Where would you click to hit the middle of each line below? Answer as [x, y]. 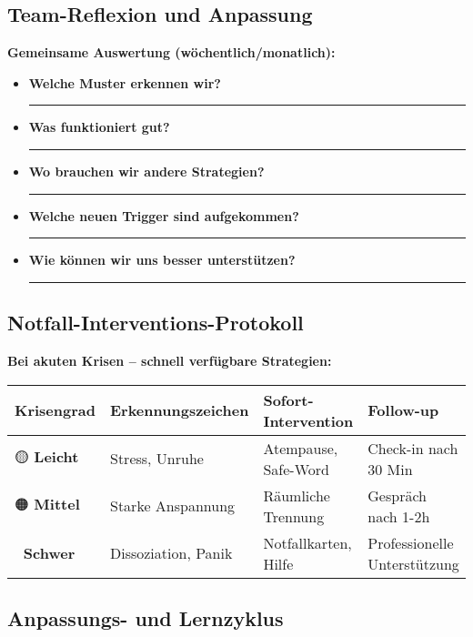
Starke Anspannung [172, 506]
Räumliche [297, 495]
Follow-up [403, 410]
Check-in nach [413, 448]
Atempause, [301, 448]
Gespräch [397, 495]
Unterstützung [413, 563]
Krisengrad [55, 410]
